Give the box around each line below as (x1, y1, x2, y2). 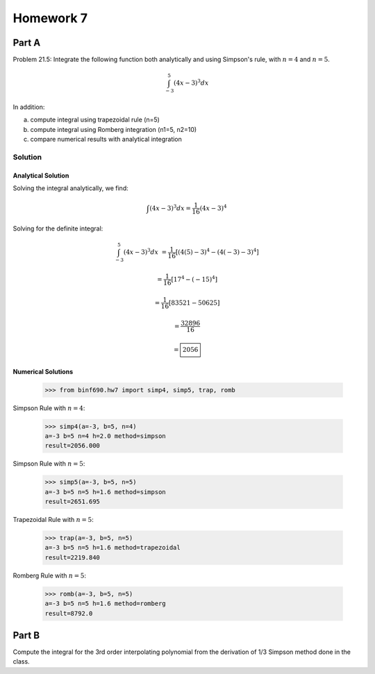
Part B (12, 629, 40, 641)
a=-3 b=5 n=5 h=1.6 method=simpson (44, 488, 166, 496)
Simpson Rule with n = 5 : (12, 460, 85, 468)
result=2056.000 (44, 441, 101, 450)
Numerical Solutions (12, 367, 73, 376)
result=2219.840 (44, 553, 101, 562)
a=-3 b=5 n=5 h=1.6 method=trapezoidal (44, 544, 181, 552)
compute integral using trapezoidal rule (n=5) (30, 115, 160, 124)
